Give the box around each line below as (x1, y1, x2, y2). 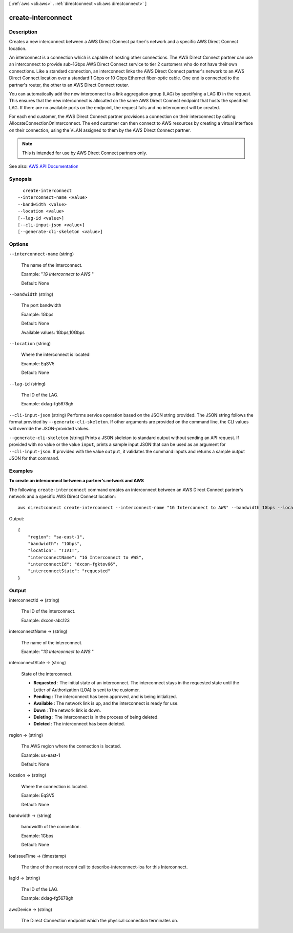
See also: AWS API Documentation (9, 163, 79, 169)
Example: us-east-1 (21, 752, 61, 758)
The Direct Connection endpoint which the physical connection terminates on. (21, 917, 178, 923)
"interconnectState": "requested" (27, 568, 111, 574)
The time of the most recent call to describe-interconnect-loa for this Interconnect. (21, 864, 188, 870)
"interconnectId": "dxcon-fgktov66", (27, 561, 118, 567)
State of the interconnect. (21, 671, 73, 676)
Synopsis (9, 175, 32, 182)
